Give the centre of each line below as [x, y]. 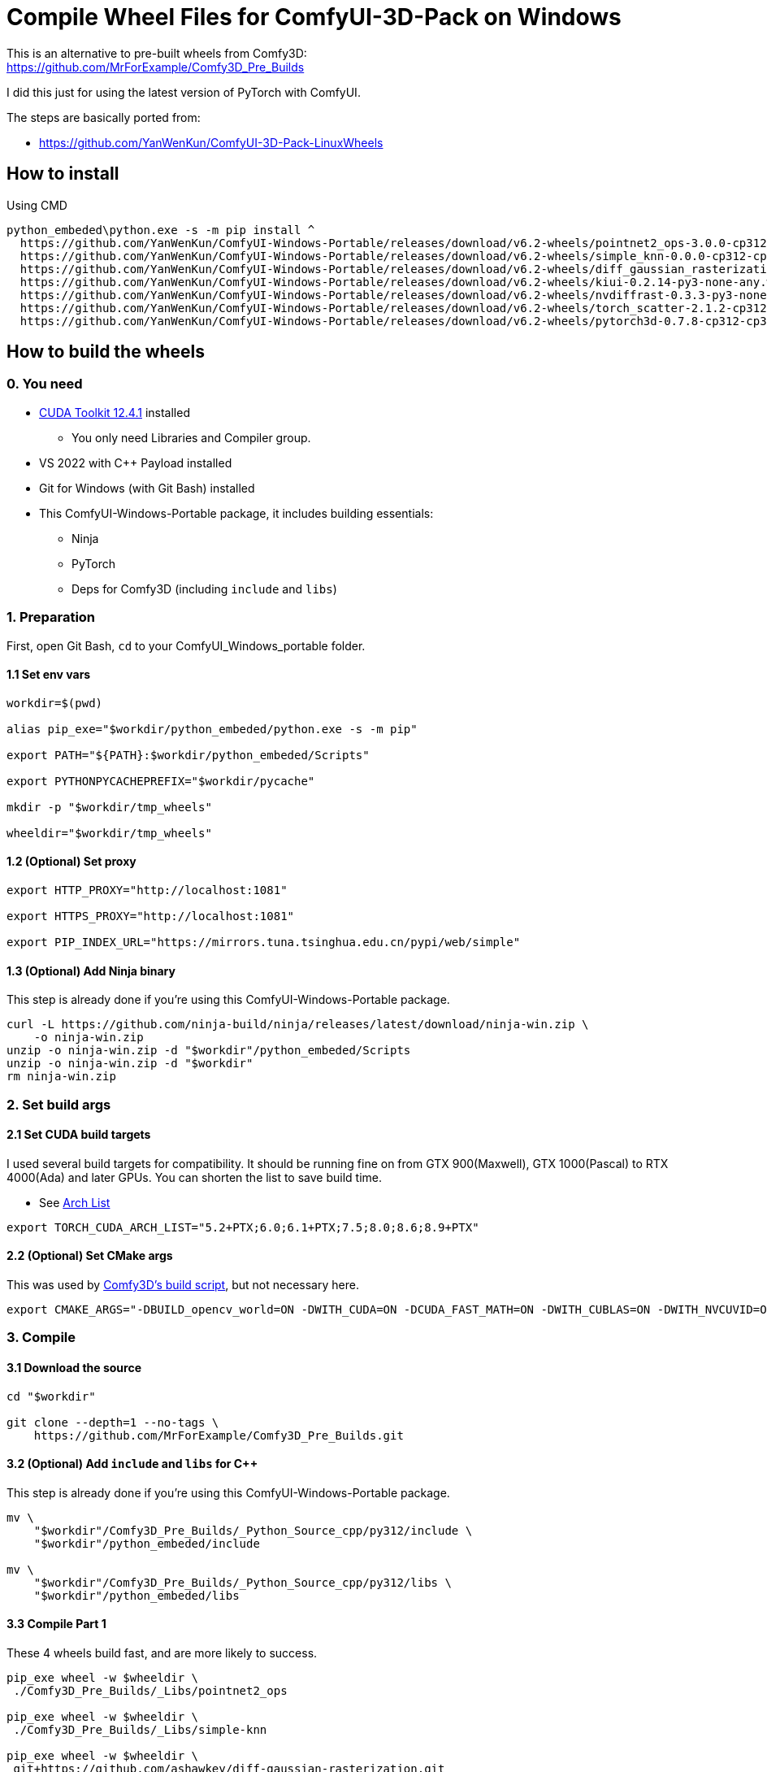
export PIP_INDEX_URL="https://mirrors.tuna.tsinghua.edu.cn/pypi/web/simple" [264, 942]
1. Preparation [51, 617]
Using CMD [37, 205]
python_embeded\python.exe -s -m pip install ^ [161, 230]
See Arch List [75, 1202]
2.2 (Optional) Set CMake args [90, 1256]
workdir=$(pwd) [55, 703]
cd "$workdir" [51, 1396]
